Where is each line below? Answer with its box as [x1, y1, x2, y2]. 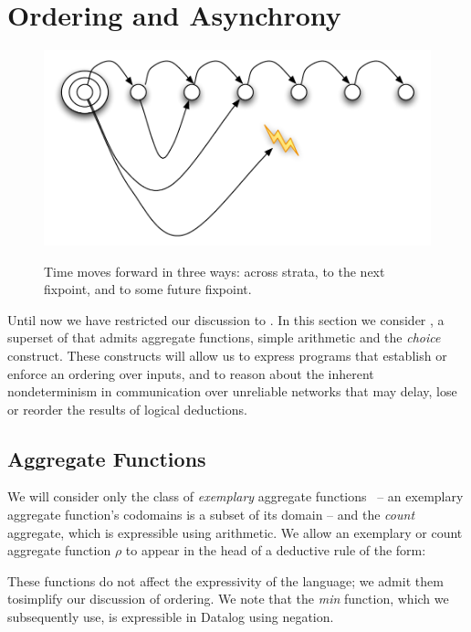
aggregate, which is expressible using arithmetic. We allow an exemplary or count [7, 522, 463, 542]
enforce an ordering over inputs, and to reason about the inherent [7, 363, 374, 383]
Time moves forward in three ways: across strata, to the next [44, 261, 385, 280]
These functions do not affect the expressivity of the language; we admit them [7, 571, 444, 590]
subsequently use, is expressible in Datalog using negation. [7, 607, 334, 627]
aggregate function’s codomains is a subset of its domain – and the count [7, 505, 415, 524]
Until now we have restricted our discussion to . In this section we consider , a [7, 310, 445, 329]
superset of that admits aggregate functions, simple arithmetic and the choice [7, 328, 441, 347]
